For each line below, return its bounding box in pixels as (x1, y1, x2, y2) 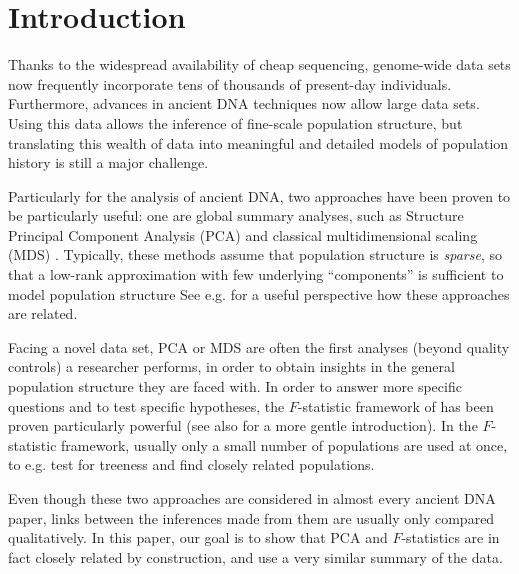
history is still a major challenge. (8, 152, 209, 173)
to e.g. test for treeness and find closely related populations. (8, 454, 375, 475)
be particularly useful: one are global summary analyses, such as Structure (8, 205, 464, 226)
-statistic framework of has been (297, 395, 494, 416)
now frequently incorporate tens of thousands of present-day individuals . (8, 73, 452, 94)
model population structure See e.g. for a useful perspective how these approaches (8, 283, 510, 304)
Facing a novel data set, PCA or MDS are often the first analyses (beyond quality (8, 336, 510, 357)
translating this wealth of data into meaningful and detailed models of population (8, 132, 509, 153)
